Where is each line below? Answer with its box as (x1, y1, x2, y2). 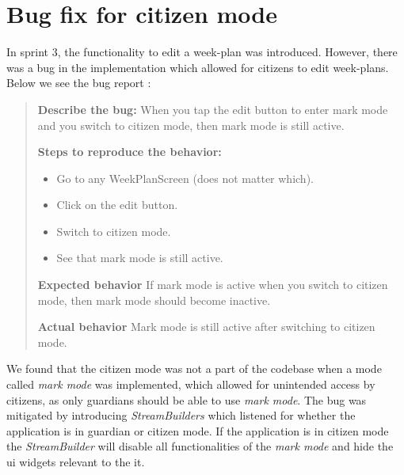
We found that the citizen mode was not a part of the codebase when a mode (6, 360, 382, 377)
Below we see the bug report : (6, 74, 151, 91)
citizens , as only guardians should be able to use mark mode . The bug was (6, 391, 367, 408)
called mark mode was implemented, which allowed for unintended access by (6, 376, 375, 393)
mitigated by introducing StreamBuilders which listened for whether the (6, 407, 356, 424)
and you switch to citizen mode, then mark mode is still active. (37, 116, 345, 133)
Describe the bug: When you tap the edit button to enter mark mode (37, 101, 388, 117)
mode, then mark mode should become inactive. (37, 291, 271, 308)
